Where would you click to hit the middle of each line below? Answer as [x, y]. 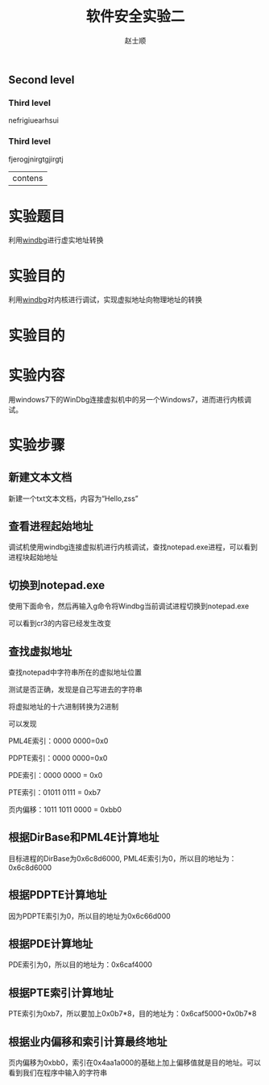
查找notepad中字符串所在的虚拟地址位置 [75, 672]
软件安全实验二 [135, 17]
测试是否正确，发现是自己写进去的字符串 [75, 689]
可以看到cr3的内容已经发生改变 [60, 624]
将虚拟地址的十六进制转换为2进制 [64, 706]
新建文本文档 [40, 477]
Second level [41, 80]
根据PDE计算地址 [51, 943]
